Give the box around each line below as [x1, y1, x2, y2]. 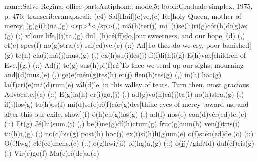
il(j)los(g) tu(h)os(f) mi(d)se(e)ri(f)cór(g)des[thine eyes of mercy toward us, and [4, 98, 249, 109]
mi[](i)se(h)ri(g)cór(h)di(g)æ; [159, 20, 248, 31]
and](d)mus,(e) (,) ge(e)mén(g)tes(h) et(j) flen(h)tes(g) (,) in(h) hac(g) [4, 69, 222, 80]
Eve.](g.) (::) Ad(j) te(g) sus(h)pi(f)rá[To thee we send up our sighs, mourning [4, 59, 244, 70]
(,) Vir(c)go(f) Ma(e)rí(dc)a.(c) [4, 147, 99, 158]
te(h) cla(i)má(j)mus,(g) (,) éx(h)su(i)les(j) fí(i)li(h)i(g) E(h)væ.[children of [15, 49, 246, 60]
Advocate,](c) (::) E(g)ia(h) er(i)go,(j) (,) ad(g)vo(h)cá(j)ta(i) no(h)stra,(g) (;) [4, 89, 244, 99]
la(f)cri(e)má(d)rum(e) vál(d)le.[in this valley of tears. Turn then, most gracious [4, 79, 249, 89]
